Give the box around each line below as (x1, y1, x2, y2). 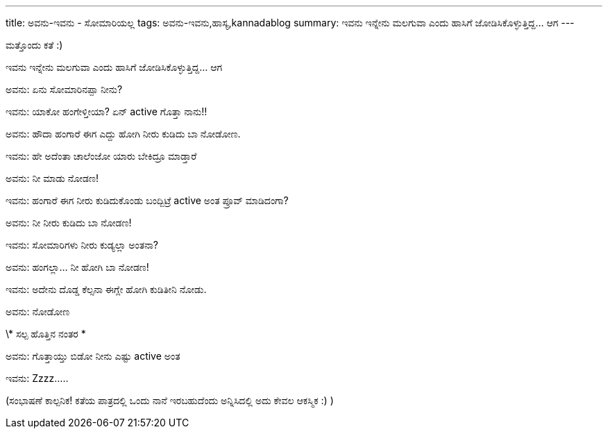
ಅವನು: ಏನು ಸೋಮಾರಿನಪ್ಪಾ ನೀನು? (6, 83, 123, 95)
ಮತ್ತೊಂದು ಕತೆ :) (6, 39, 63, 51)
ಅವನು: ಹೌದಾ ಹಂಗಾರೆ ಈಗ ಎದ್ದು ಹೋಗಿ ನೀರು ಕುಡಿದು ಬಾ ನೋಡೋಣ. (6, 128, 241, 140)
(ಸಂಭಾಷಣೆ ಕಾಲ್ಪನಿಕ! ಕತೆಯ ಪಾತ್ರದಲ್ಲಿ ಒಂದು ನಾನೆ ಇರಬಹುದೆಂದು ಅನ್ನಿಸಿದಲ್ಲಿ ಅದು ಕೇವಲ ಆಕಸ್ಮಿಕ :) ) (6, 394, 334, 406)
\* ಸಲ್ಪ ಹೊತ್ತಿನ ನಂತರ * (6, 328, 86, 340)
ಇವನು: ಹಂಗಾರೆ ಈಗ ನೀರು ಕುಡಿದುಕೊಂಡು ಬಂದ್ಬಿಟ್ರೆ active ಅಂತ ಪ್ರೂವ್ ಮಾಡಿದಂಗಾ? (6, 194, 289, 206)
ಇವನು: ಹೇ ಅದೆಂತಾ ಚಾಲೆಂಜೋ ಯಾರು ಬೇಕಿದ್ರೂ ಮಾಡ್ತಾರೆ (6, 150, 197, 162)
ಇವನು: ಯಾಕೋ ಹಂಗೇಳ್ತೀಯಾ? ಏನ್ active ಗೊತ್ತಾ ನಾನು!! (6, 106, 208, 117)
